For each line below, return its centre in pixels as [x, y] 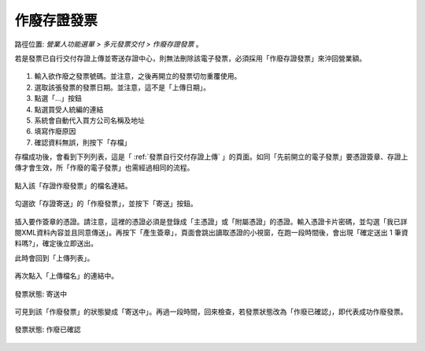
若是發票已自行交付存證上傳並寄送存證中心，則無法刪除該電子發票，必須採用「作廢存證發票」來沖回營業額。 [190, 58]
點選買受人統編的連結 [69, 109]
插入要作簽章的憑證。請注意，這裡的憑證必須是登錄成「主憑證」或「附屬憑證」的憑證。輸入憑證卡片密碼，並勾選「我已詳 [211, 221]
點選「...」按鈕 [58, 98]
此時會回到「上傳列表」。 [54, 258]
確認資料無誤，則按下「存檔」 [83, 142]
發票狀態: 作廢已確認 [48, 330]
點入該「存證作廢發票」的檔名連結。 [73, 186]
